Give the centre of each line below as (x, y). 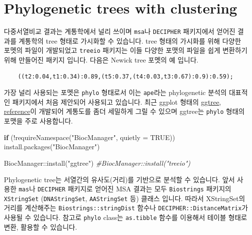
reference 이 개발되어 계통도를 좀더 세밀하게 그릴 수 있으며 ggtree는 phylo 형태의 (124, 111)
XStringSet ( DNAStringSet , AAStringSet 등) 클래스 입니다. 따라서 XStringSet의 (125, 198)
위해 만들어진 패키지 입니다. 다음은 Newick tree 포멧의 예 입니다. (101, 60)
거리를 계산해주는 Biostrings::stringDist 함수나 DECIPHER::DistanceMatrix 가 (126, 208)
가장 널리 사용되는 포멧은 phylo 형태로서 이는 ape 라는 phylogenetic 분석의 (115, 92)
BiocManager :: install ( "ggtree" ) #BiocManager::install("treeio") (97, 163)
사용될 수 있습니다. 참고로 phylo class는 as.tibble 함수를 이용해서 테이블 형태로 (126, 217)
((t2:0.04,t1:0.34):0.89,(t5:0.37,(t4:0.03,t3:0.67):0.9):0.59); (126, 76)
